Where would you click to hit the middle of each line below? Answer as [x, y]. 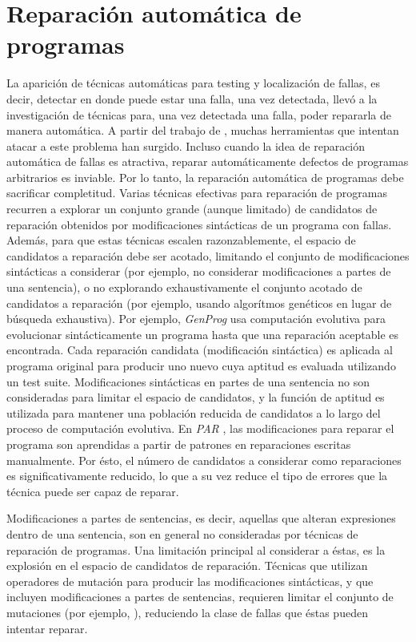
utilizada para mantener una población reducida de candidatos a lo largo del [194, 412]
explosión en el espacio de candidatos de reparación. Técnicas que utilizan [187, 565]
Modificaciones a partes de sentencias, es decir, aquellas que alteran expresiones [201, 518]
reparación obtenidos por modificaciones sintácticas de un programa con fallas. [199, 224]
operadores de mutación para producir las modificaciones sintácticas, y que [190, 581]
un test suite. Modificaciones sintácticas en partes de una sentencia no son [188, 381]
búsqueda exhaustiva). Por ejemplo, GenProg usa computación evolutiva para [196, 319]
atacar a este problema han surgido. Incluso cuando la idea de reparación [186, 145]
